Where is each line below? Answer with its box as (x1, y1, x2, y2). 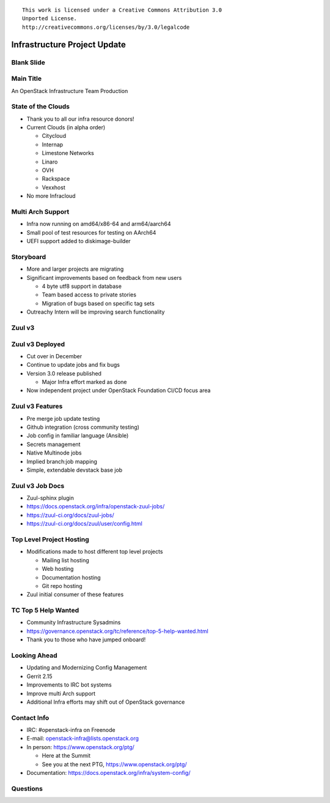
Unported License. (22, 15, 78, 22)
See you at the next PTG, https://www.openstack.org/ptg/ (42, 760, 187, 768)
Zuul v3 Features (11, 402, 63, 410)
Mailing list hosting (42, 556, 90, 564)
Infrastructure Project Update (11, 39, 127, 50)
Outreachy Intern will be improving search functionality (26, 308, 165, 315)
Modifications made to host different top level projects (26, 548, 163, 556)
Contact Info (11, 714, 50, 722)
